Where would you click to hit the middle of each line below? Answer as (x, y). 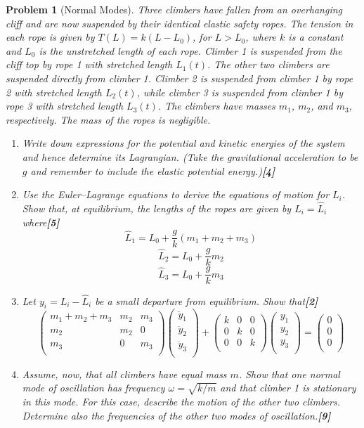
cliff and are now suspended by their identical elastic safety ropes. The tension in (180, 23)
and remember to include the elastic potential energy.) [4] (153, 170)
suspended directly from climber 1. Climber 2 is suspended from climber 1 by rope (180, 78)
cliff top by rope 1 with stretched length (89, 64)
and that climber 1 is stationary (288, 388)
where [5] (41, 222)
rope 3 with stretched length (65, 106)
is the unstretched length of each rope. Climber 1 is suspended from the (190, 50)
